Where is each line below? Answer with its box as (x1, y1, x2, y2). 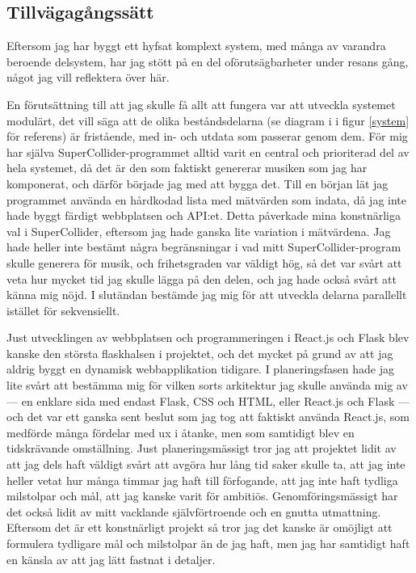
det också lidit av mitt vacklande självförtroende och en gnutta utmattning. (6, 503, 381, 520)
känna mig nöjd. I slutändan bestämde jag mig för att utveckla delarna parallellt (6, 286, 407, 303)
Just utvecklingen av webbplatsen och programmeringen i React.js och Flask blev (6, 329, 410, 346)
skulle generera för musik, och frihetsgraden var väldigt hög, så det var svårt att (6, 254, 402, 271)
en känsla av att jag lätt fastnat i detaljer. (6, 550, 216, 567)
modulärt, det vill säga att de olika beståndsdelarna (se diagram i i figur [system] (6, 112, 410, 129)
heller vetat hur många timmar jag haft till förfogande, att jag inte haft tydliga (6, 471, 398, 488)
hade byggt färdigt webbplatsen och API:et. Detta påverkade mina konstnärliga (6, 207, 401, 224)
